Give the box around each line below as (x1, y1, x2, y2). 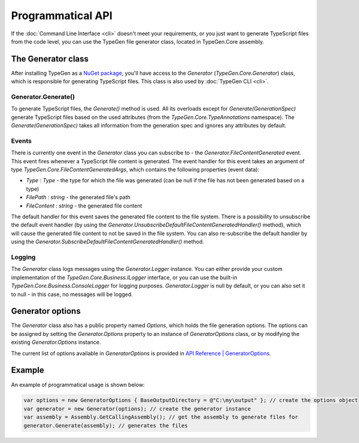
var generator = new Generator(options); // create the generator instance (23, 405, 251, 412)
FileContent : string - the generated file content (26, 202, 142, 209)
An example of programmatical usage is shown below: (11, 381, 145, 388)
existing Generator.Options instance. (11, 338, 101, 346)
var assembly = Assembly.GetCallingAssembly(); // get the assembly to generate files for (23, 414, 299, 421)
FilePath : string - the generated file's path (26, 194, 131, 201)
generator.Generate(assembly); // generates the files (23, 422, 188, 429)
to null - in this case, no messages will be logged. (11, 291, 133, 298)
